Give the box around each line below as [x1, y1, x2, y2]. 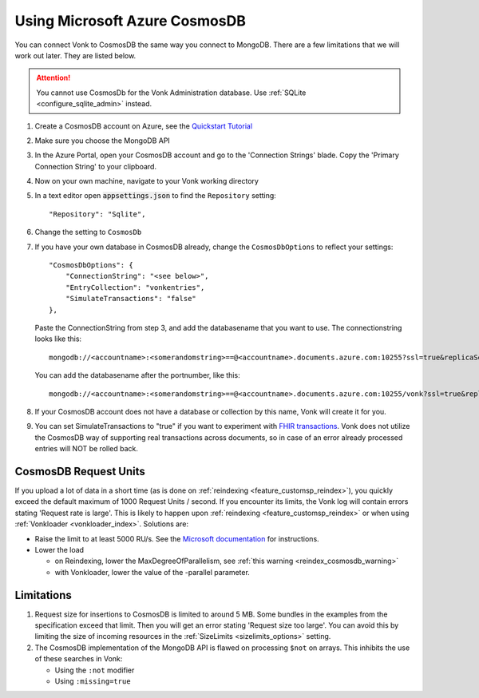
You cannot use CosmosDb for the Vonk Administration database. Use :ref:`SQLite [36, 88, 307, 97]
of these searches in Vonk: [34, 654, 123, 664]
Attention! [36, 73, 71, 83]
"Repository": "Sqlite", [49, 209, 146, 219]
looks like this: [34, 334, 82, 343]
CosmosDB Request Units [14, 464, 145, 478]
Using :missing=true [54, 676, 131, 686]
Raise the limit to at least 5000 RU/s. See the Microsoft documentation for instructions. [34, 533, 319, 543]
